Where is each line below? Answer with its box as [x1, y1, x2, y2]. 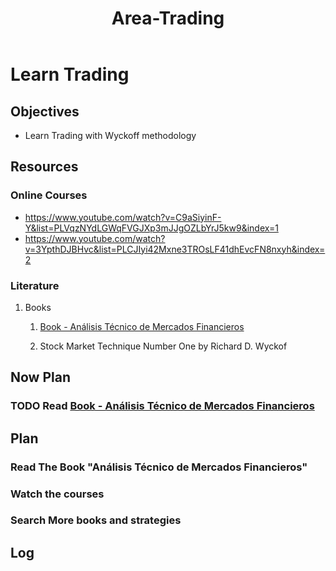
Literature [10, 278, 60, 292]
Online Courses [10, 188, 88, 202]
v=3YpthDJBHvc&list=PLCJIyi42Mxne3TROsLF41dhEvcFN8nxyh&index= [24, 243, 326, 255]
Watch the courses [10, 487, 105, 501]
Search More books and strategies [10, 513, 182, 527]
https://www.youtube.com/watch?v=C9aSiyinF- [24, 211, 222, 223]
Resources [10, 158, 79, 176]
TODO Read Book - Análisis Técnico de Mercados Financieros [10, 399, 315, 413]
